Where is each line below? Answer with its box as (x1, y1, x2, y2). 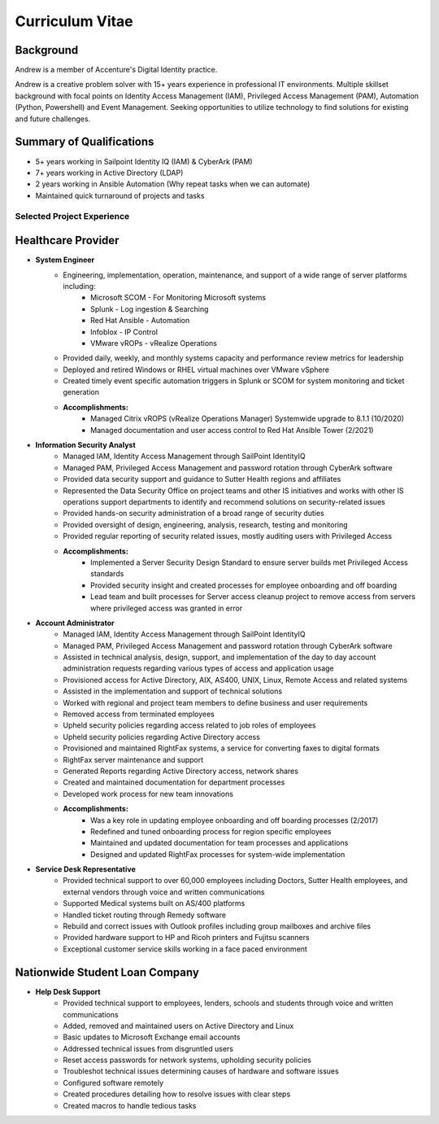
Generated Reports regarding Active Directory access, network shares (63, 766, 298, 776)
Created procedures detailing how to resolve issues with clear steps (63, 1089, 291, 1099)
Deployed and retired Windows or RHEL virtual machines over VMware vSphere (63, 365, 329, 374)
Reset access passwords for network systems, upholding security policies (63, 1055, 312, 1065)
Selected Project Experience (15, 211, 130, 222)
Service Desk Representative (35, 864, 136, 874)
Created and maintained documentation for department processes (63, 777, 285, 787)
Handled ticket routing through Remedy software (63, 910, 227, 920)
